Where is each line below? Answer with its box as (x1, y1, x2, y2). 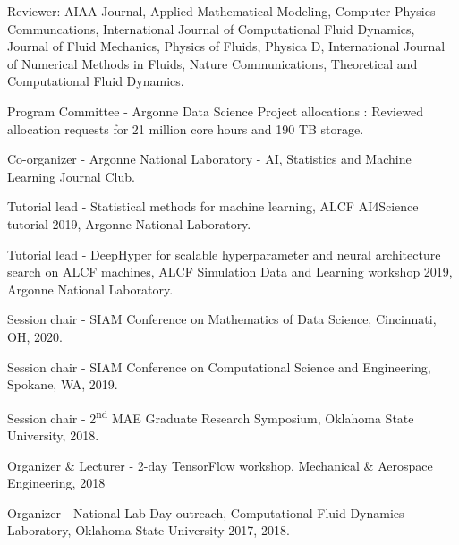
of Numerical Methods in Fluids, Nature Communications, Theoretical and (7, 54, 418, 72)
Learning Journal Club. (7, 166, 135, 185)
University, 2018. (7, 425, 99, 444)
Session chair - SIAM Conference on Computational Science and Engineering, (7, 357, 431, 376)
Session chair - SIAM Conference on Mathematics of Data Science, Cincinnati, (7, 310, 437, 328)
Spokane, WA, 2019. (7, 375, 118, 394)
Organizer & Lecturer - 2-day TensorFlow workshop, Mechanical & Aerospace (7, 456, 433, 474)
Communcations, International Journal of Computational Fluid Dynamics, (7, 19, 415, 38)
